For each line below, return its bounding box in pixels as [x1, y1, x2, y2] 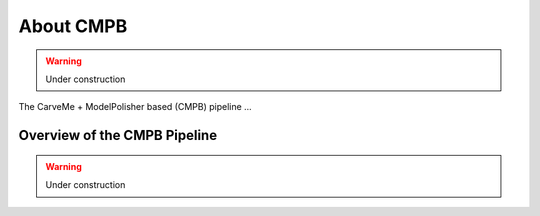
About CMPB [18, 15, 128, 37]
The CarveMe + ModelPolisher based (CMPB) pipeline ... [18, 101, 252, 113]
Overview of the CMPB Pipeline [18, 127, 218, 144]
